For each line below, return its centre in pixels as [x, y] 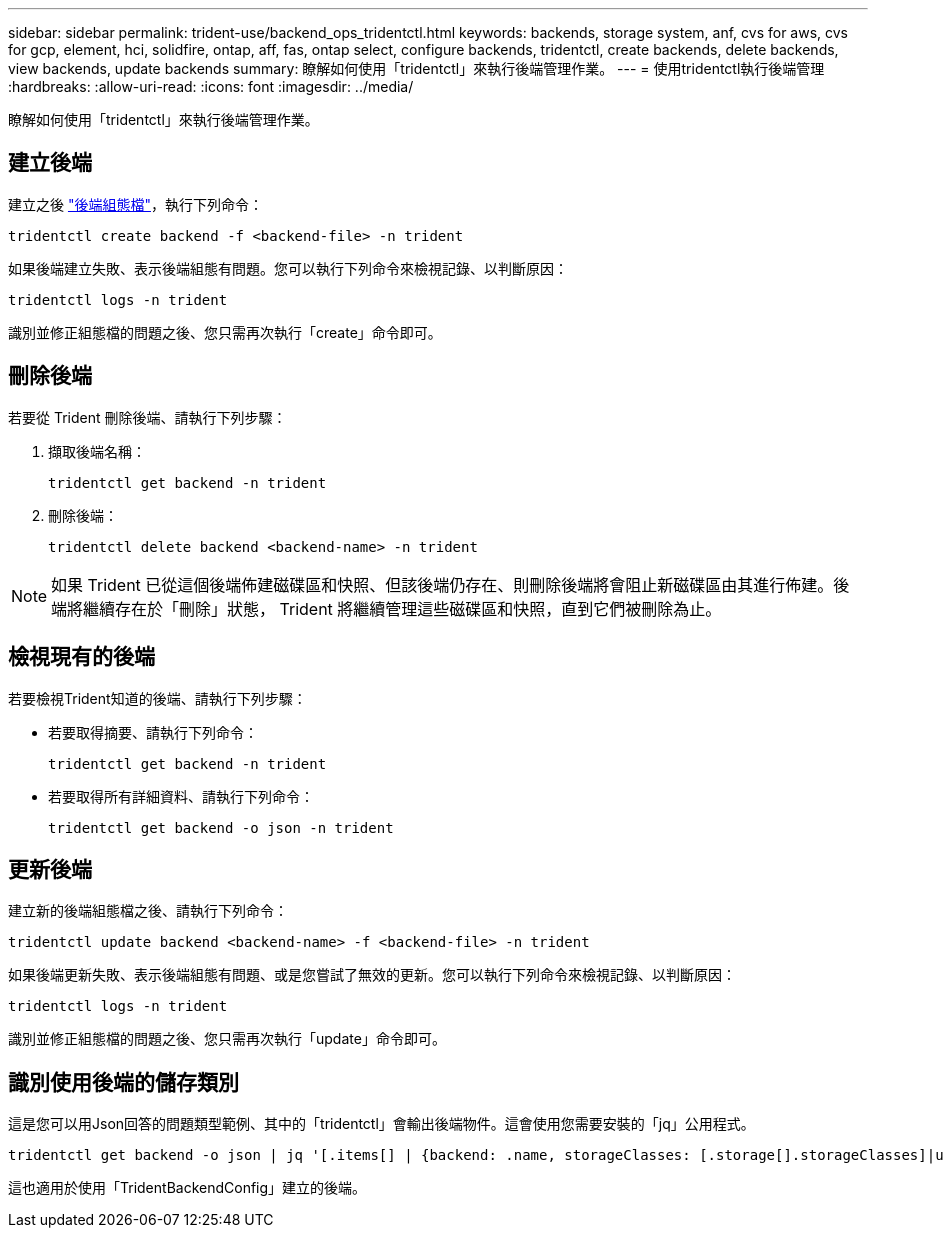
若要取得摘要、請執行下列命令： [153, 732]
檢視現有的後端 [81, 657]
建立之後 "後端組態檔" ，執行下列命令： [135, 204]
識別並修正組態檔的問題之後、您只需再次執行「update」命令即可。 [227, 1039]
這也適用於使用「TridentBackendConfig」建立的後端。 [187, 1188]
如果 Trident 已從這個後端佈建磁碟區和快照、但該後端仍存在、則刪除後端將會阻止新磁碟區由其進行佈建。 [442, 584]
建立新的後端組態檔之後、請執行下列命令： [148, 911]
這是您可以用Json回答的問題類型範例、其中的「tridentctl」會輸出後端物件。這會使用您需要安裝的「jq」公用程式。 [381, 1124]
